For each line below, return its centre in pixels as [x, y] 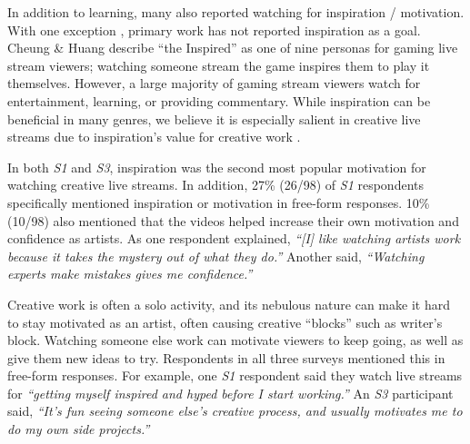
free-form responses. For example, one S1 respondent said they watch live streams [235, 375]
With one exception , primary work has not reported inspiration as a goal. [214, 30]
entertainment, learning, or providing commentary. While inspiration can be [219, 100]
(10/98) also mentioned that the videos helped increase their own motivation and [233, 220]
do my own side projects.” [79, 429]
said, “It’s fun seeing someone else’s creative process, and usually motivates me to [235, 411]
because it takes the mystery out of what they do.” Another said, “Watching [216, 256]
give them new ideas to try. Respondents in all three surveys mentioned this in [226, 357]
